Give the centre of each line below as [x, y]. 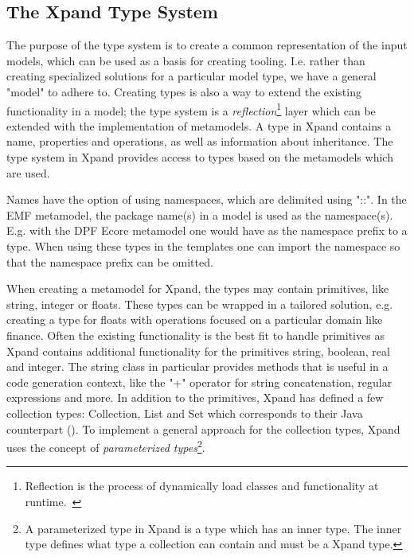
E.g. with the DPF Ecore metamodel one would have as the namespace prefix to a [207, 230]
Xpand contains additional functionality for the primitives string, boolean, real [198, 351]
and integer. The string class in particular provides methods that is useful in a [197, 366]
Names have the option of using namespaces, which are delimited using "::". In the [207, 199]
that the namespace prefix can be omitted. [110, 261]
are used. [28, 172]
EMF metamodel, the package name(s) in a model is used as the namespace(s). [200, 214]
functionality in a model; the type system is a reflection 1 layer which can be [191, 109]
